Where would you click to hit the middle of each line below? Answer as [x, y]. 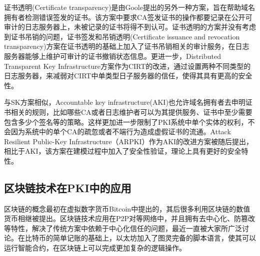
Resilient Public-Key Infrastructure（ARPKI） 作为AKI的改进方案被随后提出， [129, 141]
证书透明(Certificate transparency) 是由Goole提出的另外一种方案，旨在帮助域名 [129, 7]
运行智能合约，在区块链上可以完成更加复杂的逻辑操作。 [95, 248]
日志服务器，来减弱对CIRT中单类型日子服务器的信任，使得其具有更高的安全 [128, 76]
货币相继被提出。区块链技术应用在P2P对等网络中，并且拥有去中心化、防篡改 [130, 218]
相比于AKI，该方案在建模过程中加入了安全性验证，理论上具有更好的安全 [123, 151]
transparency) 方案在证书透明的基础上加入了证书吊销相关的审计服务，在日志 [127, 46]
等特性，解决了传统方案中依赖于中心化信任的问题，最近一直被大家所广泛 [123, 228]
